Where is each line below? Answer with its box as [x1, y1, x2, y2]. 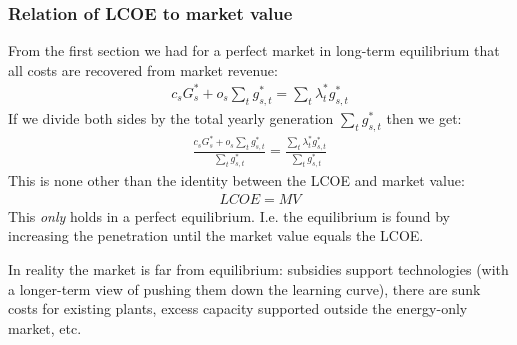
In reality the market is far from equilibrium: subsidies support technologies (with [8, 259, 509, 280]
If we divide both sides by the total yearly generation [8, 107, 334, 128]
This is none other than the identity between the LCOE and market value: [8, 170, 465, 191]
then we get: [386, 107, 462, 128]
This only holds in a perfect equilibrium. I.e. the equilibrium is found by [8, 205, 450, 226]
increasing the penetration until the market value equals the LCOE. [8, 225, 424, 246]
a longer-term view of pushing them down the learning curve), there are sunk [8, 278, 481, 299]
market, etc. [8, 317, 82, 338]
